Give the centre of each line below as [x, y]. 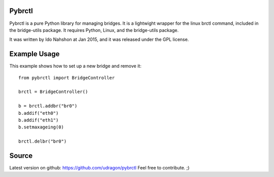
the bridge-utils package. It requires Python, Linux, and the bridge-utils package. [94, 30]
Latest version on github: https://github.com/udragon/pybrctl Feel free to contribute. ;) [99, 168]
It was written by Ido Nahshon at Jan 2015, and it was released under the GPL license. [99, 39]
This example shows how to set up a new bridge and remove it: [75, 66]
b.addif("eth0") [39, 113]
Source [21, 156]
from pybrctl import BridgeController [67, 78]
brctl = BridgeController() [53, 92]
